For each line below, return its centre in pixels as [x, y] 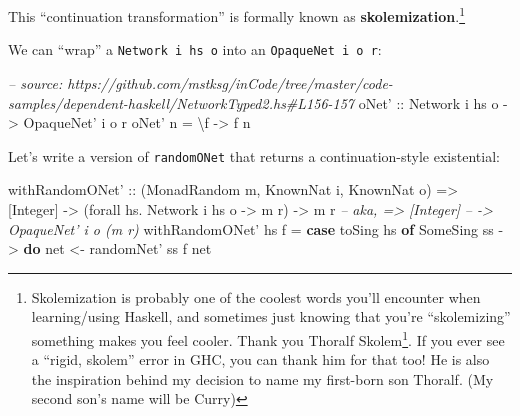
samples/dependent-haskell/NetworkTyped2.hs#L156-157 [181, 102]
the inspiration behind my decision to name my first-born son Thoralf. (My [262, 378]
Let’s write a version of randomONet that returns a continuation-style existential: [254, 155]
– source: [35, 82]
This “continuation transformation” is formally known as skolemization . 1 [237, 14]
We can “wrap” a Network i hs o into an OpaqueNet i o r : [195, 49]
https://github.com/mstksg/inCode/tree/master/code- [230, 82]
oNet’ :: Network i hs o [428, 102]
